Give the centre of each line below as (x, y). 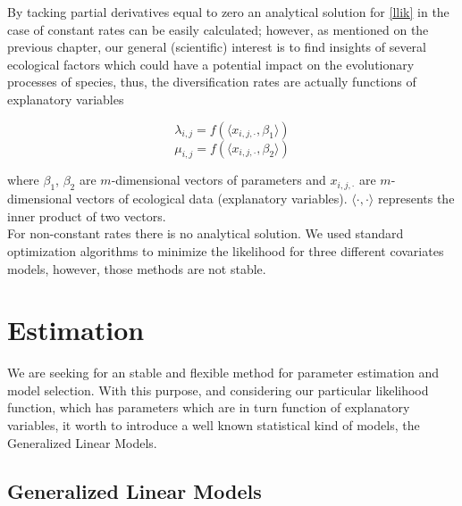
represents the (416, 199)
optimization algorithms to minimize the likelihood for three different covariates (226, 250)
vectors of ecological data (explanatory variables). (212, 199)
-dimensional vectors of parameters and (218, 180)
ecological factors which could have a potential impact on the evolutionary (211, 64)
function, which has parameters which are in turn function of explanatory (209, 407)
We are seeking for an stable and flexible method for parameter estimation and (223, 373)
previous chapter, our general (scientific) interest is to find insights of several (217, 47)
